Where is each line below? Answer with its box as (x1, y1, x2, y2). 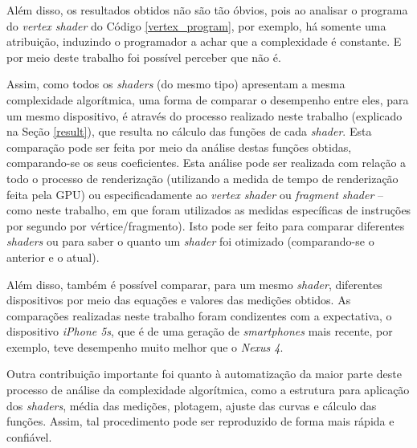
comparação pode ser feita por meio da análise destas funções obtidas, (6, 138, 352, 155)
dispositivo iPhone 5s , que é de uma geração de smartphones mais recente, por (6, 323, 393, 340)
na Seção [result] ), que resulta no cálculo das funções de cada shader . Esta (6, 123, 372, 140)
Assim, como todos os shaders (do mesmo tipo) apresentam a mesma (6, 75, 345, 92)
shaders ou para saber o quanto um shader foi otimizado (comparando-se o (6, 233, 374, 250)
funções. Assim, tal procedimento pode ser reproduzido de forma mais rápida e (6, 413, 395, 430)
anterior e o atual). (6, 248, 100, 265)
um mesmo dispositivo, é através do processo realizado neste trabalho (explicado (6, 107, 403, 124)
